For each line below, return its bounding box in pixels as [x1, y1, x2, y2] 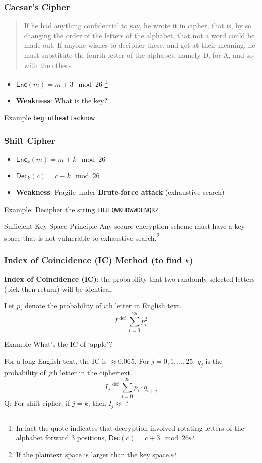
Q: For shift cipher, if [4, 398, 70, 408]
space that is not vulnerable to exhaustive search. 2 [4, 231, 160, 243]
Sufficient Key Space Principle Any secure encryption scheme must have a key [4, 221, 245, 231]
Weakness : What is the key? [16, 95, 108, 106]
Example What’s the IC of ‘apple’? [4, 339, 112, 349]
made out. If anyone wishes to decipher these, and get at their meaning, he [24, 40, 255, 50]
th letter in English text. [106, 300, 182, 311]
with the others [24, 59, 72, 70]
